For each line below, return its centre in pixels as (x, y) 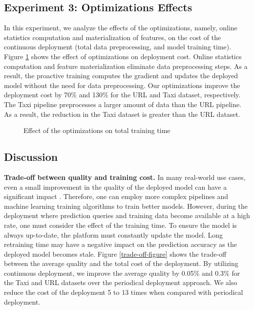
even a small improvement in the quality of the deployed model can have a (116, 187)
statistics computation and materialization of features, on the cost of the (113, 37)
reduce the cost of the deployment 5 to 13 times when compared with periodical (124, 292)
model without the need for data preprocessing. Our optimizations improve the (122, 85)
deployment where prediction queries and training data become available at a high (127, 215)
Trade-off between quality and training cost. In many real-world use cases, (125, 177)
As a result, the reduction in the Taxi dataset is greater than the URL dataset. (122, 114)
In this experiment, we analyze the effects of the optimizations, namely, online (121, 28)
